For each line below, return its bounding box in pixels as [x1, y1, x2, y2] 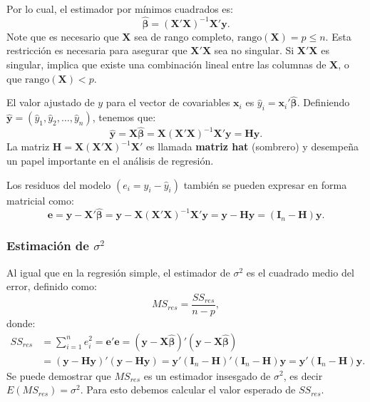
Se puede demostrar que [6, 368, 111, 383]
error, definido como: [6, 279, 97, 294]
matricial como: [6, 192, 74, 207]
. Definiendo [297, 95, 350, 110]
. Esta [325, 29, 351, 43]
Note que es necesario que [6, 29, 119, 43]
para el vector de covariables [106, 95, 230, 110]
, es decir [283, 368, 323, 383]
